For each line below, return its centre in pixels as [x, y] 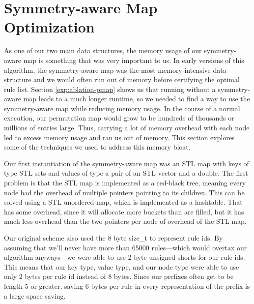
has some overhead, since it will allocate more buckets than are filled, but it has [124, 211]
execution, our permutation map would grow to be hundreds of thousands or [119, 118]
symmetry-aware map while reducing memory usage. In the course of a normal [122, 108]
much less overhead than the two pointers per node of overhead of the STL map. [125, 221]
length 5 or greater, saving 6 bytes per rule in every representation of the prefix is [127, 286]
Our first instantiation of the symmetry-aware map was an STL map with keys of [127, 163]
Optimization [49, 27]
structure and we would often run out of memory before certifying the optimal [122, 79]
